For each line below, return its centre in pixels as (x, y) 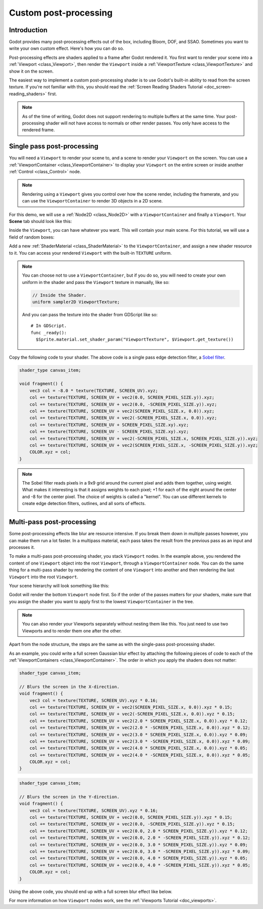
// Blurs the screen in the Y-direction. (69, 797)
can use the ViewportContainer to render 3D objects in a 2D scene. (93, 201)
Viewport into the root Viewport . (44, 577)
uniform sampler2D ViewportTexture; (76, 302)
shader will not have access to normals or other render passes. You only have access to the (138, 123)
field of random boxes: (32, 237)
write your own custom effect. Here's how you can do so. (66, 48)
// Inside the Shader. (59, 295)
